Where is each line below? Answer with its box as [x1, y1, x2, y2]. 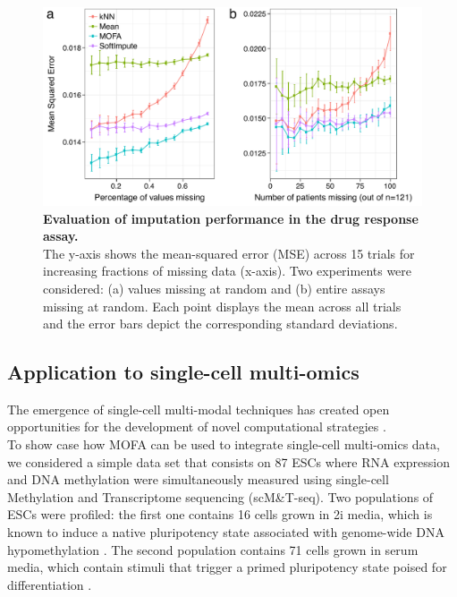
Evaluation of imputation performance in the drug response [43, 209, 419, 227]
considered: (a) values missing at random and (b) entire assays [43, 278, 385, 297]
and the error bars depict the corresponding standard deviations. [43, 314, 398, 333]
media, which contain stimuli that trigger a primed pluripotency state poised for [7, 558, 447, 576]
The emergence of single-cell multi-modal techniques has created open [7, 399, 390, 418]
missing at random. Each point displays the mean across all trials [43, 296, 402, 315]
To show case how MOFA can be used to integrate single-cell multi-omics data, [7, 435, 440, 454]
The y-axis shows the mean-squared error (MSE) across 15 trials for [43, 243, 415, 262]
